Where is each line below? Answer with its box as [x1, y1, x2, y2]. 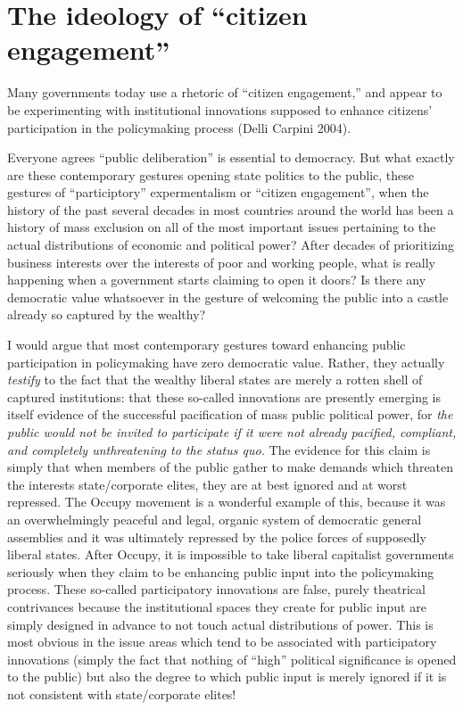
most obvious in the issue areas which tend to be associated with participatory [7, 632, 437, 651]
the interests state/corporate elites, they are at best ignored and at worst [7, 475, 408, 493]
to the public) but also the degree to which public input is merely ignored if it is [7, 667, 447, 686]
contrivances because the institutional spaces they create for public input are [7, 597, 426, 615]
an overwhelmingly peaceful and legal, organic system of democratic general [7, 509, 422, 528]
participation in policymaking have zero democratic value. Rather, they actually [7, 352, 445, 371]
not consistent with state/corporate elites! [7, 684, 236, 703]
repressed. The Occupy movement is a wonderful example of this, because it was [7, 492, 446, 511]
